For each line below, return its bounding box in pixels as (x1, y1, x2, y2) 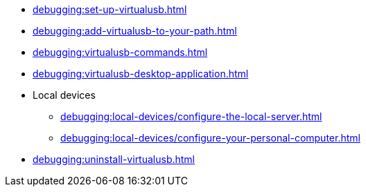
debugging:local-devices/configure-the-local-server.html (60, 111, 322, 122)
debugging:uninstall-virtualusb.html (33, 153, 195, 165)
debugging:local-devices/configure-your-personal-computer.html (60, 132, 360, 144)
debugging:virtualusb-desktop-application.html (33, 68, 249, 79)
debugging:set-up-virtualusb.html (33, 3, 187, 15)
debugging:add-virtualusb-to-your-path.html (33, 25, 237, 37)
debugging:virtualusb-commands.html (33, 46, 208, 58)
